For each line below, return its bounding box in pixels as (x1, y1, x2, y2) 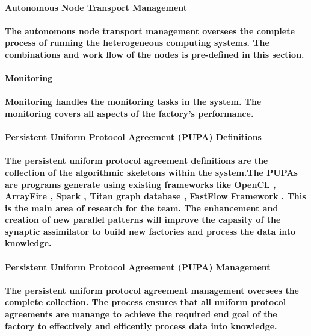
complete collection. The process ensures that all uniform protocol (5, 296, 286, 308)
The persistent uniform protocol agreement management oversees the (5, 284, 299, 296)
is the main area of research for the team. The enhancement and (5, 201, 279, 214)
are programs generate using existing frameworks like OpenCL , (5, 178, 276, 190)
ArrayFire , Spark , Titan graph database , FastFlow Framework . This (5, 190, 306, 202)
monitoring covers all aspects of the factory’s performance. (5, 107, 254, 119)
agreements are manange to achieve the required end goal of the (5, 308, 277, 320)
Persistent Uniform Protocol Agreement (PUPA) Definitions (5, 131, 262, 143)
